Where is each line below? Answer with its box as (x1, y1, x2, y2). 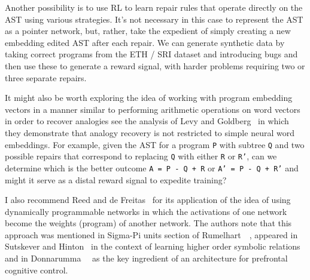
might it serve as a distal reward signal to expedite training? (5, 173, 227, 186)
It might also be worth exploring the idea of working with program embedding (5, 91, 293, 104)
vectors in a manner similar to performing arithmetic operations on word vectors (5, 103, 300, 115)
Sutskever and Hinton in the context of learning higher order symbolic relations (5, 240, 300, 253)
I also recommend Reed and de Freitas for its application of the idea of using (5, 193, 291, 206)
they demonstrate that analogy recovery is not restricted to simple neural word (5, 126, 294, 139)
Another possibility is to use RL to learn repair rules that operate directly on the (5, 1, 303, 13)
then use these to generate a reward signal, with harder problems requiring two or (5, 59, 305, 72)
